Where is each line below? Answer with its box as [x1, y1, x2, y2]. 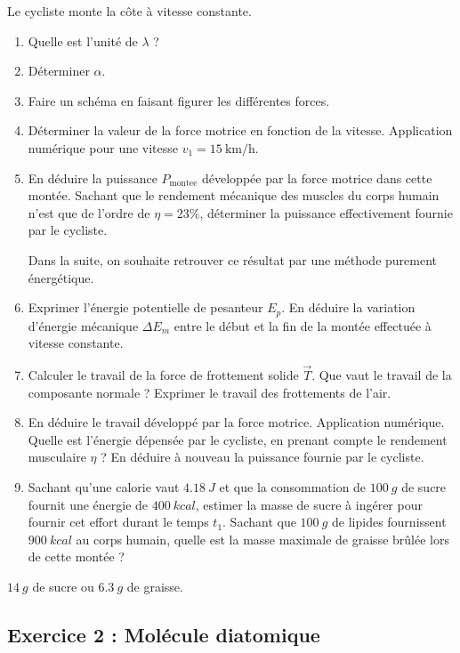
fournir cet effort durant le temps [28, 512, 209, 531]
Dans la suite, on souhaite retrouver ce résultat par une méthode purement [28, 250, 438, 269]
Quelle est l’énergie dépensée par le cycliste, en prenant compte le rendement [28, 430, 448, 448]
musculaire [28, 447, 86, 466]
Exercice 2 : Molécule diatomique [7, 620, 320, 648]
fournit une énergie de [28, 495, 149, 513]
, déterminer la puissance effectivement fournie [199, 203, 453, 222]
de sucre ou [32, 576, 94, 595]
